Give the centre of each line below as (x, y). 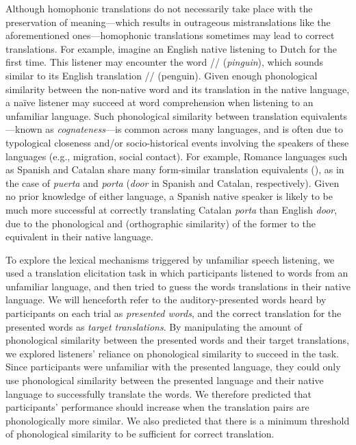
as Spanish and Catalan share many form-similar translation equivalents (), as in (175, 169)
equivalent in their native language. (79, 237)
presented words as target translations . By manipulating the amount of (154, 326)
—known (24, 129)
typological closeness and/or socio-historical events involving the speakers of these (177, 142)
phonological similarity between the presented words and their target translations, (177, 340)
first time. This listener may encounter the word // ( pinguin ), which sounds (165, 62)
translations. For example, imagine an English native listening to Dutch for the (171, 48)
